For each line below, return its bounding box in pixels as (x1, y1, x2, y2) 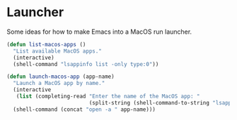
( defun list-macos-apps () (6, 41, 86, 48)
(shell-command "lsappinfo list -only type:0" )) (13, 60, 159, 67)
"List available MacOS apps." (13, 47, 102, 55)
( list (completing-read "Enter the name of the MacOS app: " (16, 93, 200, 100)
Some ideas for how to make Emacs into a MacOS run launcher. (6, 27, 192, 36)
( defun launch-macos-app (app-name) (6, 73, 115, 81)
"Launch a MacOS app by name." (13, 80, 105, 87)
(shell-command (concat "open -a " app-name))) (13, 106, 156, 113)
